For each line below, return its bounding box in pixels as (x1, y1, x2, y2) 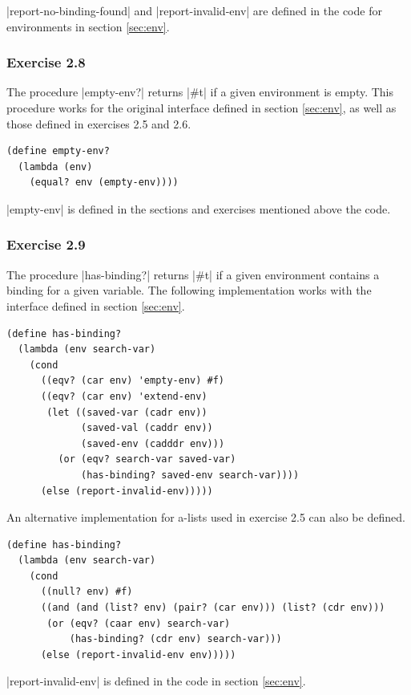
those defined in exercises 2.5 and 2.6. (6, 115, 191, 132)
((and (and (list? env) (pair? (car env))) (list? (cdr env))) (40, 602, 385, 614)
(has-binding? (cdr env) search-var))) (69, 633, 282, 645)
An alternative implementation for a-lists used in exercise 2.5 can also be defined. (6, 509, 405, 526)
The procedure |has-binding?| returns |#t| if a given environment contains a (6, 266, 380, 282)
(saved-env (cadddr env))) (81, 437, 225, 449)
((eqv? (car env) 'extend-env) (40, 390, 208, 402)
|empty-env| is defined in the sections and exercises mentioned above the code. (6, 200, 391, 217)
